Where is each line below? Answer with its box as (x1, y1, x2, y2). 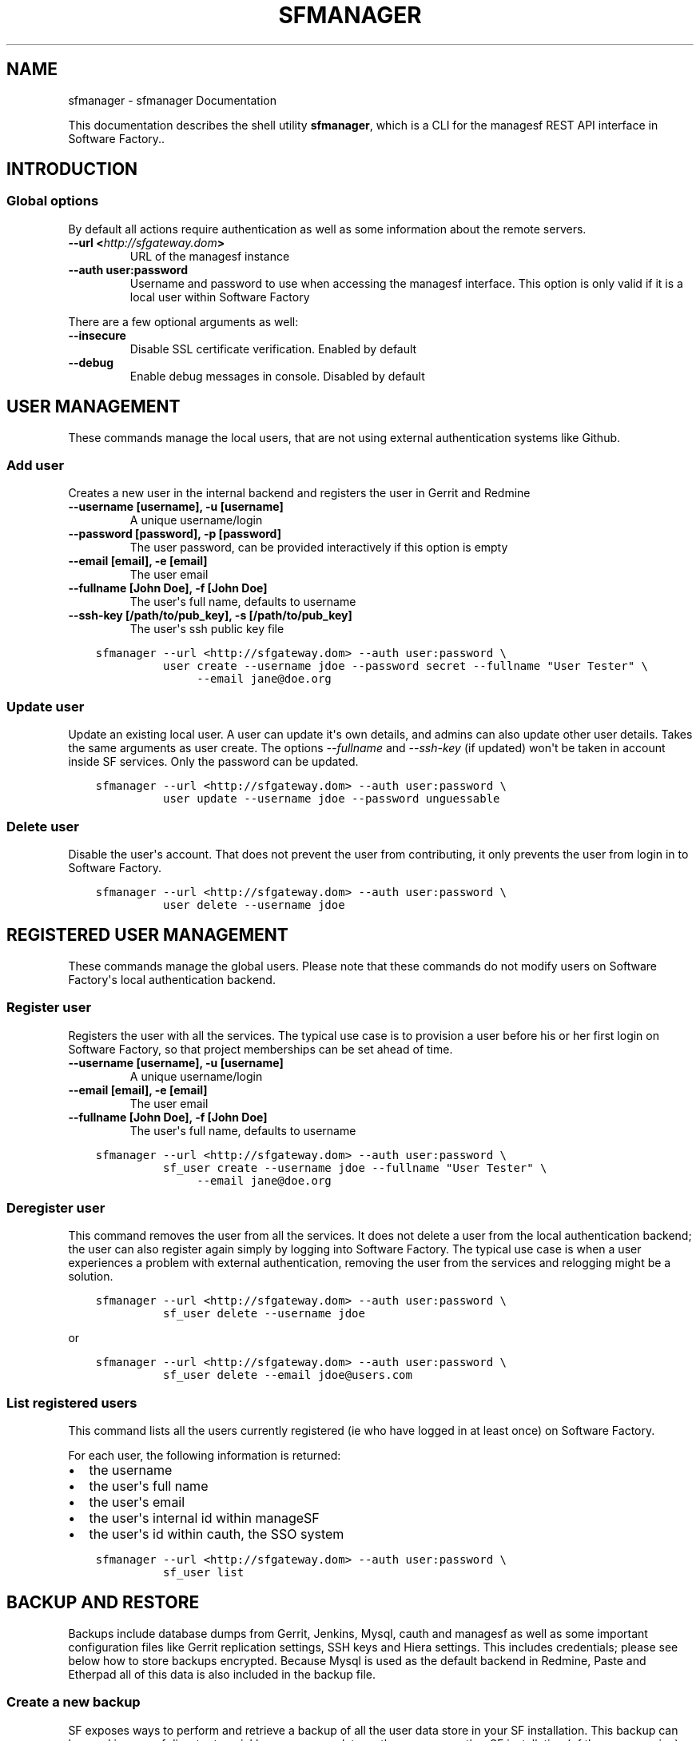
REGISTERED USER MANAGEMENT (6, 925, 288, 946)
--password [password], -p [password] (68, 527, 281, 541)
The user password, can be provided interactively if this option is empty (129, 540, 508, 555)
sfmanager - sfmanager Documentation (68, 93, 276, 107)
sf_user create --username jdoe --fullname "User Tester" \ (163, 1161, 547, 1174)
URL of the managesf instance (129, 249, 290, 263)
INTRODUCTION (6, 159, 138, 180)
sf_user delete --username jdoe (163, 1307, 365, 1321)
